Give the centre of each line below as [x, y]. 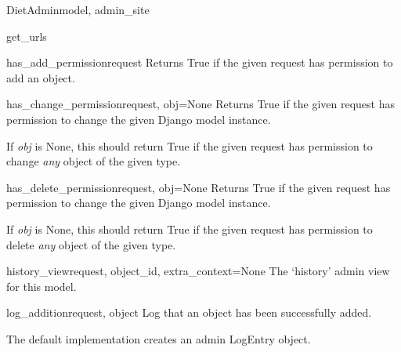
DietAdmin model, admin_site [78, 9]
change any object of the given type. [94, 161]
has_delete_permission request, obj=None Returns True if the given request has [199, 187]
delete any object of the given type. [91, 244]
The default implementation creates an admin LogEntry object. [159, 338]
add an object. [41, 77]
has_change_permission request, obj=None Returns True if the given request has [201, 104]
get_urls [27, 36]
